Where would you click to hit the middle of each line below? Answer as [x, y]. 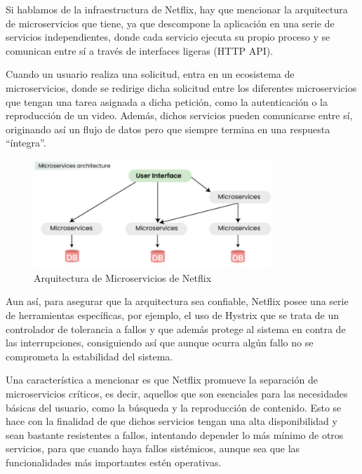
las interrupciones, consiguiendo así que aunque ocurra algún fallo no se [160, 343]
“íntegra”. [26, 143]
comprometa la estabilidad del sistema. [89, 356]
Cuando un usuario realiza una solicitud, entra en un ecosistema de [150, 74]
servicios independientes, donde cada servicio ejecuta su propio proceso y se [168, 37]
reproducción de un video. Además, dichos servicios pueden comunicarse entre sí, [179, 115]
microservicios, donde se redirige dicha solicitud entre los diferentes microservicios [181, 87]
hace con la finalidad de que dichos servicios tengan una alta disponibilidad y [172, 421]
